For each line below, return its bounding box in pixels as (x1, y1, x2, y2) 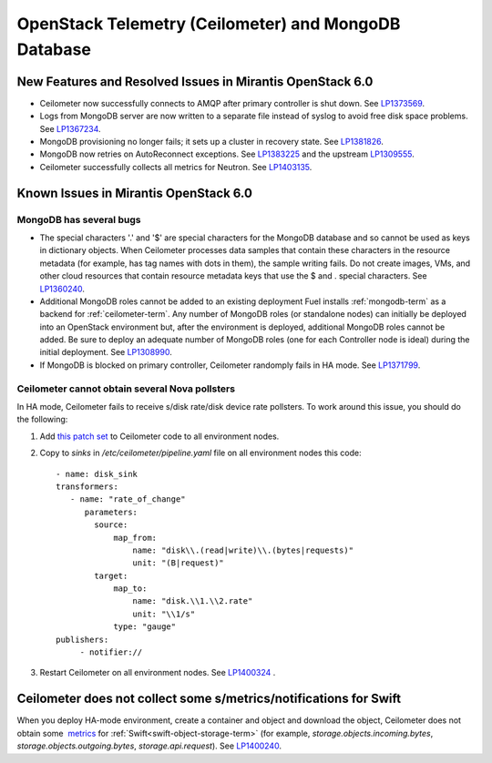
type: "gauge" (113, 622, 177, 632)
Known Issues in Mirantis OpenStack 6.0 (16, 185, 252, 200)
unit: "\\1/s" (132, 608, 196, 619)
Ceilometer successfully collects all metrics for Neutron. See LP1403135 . (39, 161, 313, 172)
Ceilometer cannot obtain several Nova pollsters (16, 382, 236, 395)
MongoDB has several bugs (16, 213, 141, 226)
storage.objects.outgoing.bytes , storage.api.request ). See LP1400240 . (16, 740, 282, 751)
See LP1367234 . (39, 123, 101, 134)
